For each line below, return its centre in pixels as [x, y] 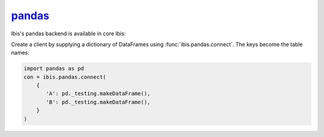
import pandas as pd [54, 68]
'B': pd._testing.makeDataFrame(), [98, 102]
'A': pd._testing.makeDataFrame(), [98, 94]
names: [20, 53]
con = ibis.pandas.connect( [65, 77]
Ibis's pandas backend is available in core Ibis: [68, 34]
